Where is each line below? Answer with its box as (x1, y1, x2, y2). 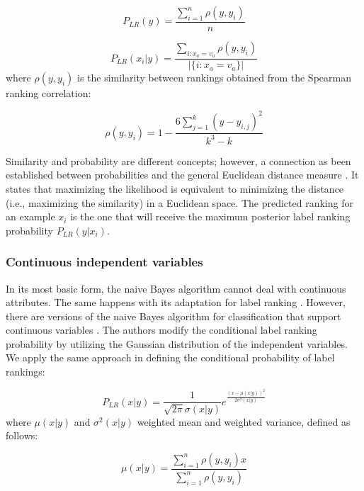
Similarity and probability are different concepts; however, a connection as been (6, 153, 351, 168)
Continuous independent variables (6, 253, 203, 271)
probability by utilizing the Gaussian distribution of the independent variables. (6, 336, 348, 351)
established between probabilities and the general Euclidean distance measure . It (6, 167, 359, 182)
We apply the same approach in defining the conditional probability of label (6, 350, 335, 365)
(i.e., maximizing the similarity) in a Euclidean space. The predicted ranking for (6, 195, 353, 210)
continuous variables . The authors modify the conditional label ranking (6, 322, 317, 337)
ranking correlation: (6, 86, 91, 101)
